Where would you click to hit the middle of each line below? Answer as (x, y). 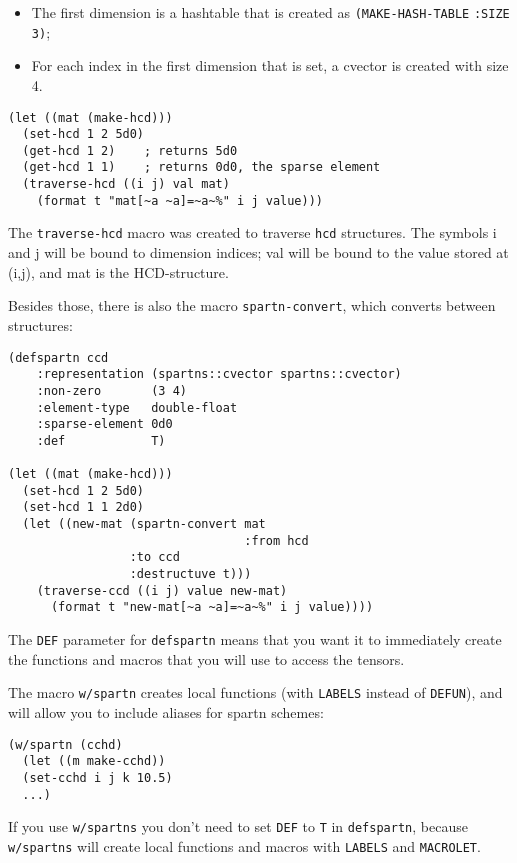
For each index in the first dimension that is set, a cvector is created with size (270, 65)
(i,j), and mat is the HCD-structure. (118, 271)
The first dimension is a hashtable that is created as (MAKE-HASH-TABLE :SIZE (270, 12)
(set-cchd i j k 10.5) (97, 777)
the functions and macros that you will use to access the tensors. (206, 658)
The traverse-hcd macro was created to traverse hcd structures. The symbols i (252, 232)
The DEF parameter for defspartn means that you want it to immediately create (255, 639)
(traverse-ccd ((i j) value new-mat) (162, 590)
